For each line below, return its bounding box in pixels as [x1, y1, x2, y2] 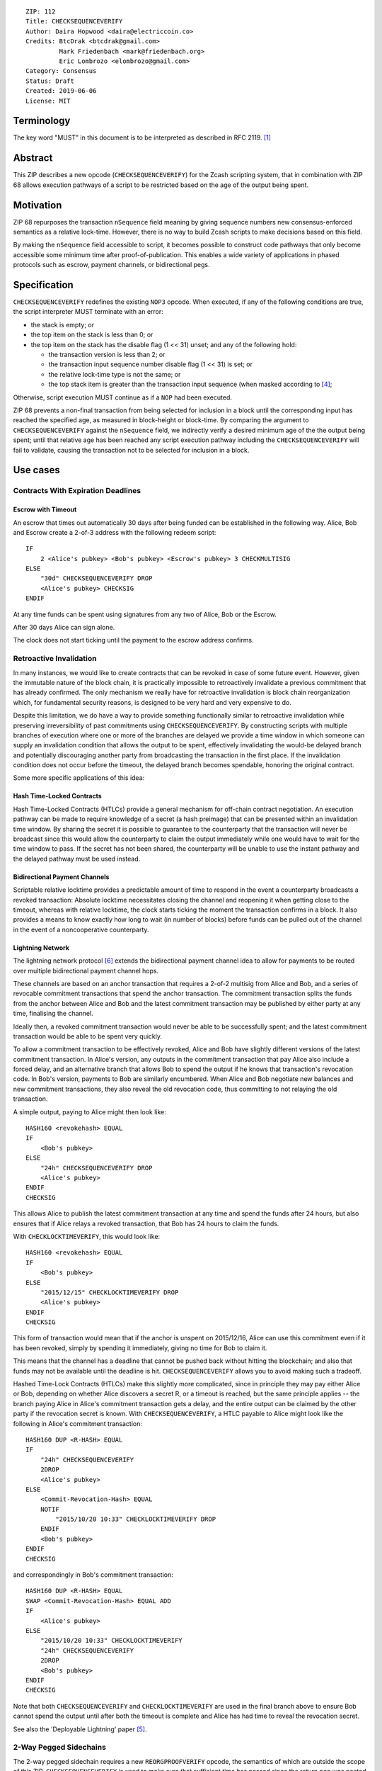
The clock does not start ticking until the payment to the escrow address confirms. [13, 636, 254, 645]
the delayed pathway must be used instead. [13, 854, 141, 863]
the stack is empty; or [30, 320, 95, 329]
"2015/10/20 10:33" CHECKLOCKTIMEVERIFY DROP [55, 1515, 216, 1523]
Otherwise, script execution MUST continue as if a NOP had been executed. [13, 393, 233, 402]
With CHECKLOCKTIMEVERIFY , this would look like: [13, 1232, 161, 1240]
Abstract [13, 152, 53, 164]
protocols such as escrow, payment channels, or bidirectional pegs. [13, 261, 210, 269]
